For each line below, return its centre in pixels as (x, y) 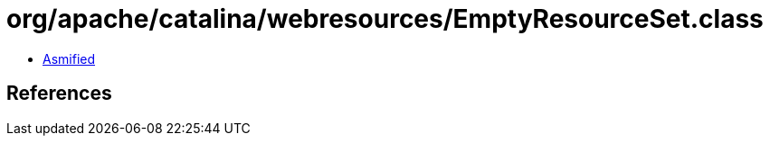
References (59, 94)
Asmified (69, 58)
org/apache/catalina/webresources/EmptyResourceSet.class (385, 19)
